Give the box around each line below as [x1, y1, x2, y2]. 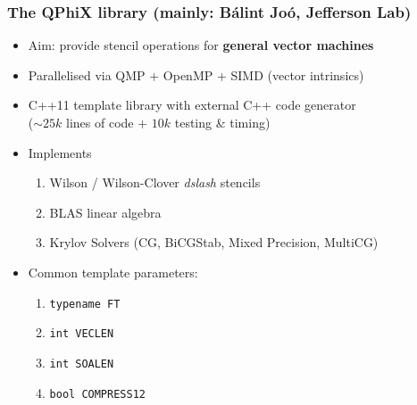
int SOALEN [49, 357, 114, 370]
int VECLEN [49, 327, 114, 341]
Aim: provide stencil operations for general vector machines [28, 36, 374, 54]
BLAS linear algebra [49, 202, 162, 221]
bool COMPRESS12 [49, 387, 146, 401]
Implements [28, 143, 92, 161]
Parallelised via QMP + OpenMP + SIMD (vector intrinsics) [28, 65, 364, 84]
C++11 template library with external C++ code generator [28, 95, 356, 114]
